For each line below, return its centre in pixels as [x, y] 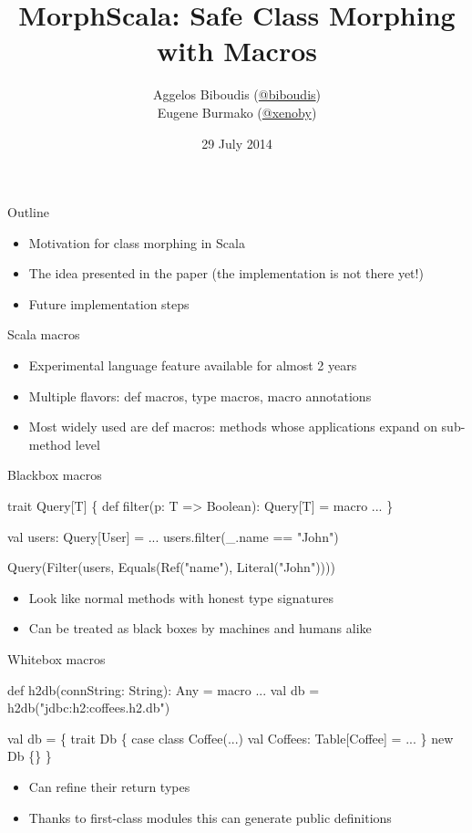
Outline [28, 212]
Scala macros [44, 334]
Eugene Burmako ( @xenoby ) [237, 112]
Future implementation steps [109, 303]
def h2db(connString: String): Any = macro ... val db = [164, 689]
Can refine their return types [109, 786]
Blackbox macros [55, 475]
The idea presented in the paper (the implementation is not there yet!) [226, 273]
